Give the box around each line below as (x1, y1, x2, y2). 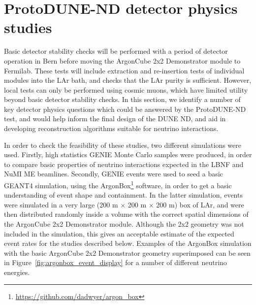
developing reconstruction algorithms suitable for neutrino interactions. (4, 123, 219, 134)
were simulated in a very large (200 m (4, 199, 118, 209)
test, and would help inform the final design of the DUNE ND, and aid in (4, 113, 226, 124)
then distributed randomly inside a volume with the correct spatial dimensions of (4, 209, 249, 219)
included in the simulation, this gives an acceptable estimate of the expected (4, 228, 234, 238)
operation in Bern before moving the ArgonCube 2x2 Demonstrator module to (4, 55, 241, 66)
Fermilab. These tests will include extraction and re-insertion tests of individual (4, 65, 245, 75)
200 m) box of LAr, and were (156, 199, 244, 209)
